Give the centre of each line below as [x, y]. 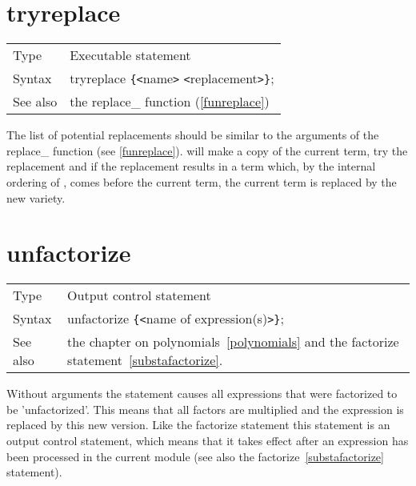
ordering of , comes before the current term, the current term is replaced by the [202, 181]
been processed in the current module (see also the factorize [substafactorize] [195, 456]
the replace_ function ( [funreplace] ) [170, 102]
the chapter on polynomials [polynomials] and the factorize [233, 342]
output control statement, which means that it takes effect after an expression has [208, 440]
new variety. [36, 197]
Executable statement [130, 55]
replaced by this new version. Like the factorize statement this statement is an [198, 425]
